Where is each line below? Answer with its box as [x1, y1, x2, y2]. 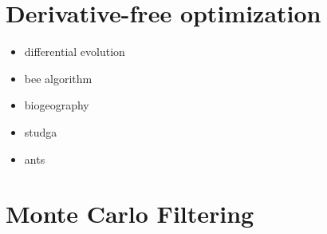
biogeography [24, 97, 89, 113]
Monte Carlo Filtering [6, 197, 254, 230]
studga [24, 123, 57, 140]
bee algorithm [24, 69, 93, 86]
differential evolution [24, 43, 125, 60]
